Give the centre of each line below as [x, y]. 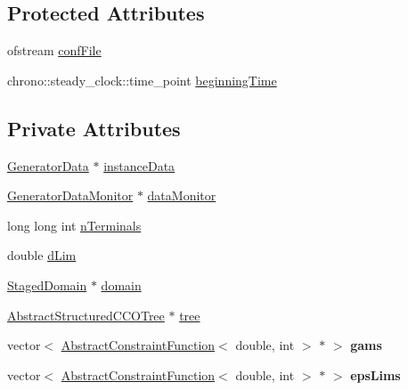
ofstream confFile [54, 50]
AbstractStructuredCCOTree [86, 315]
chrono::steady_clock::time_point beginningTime [142, 80]
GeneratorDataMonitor [70, 195]
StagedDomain [47, 284]
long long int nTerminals [74, 225]
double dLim [42, 255]
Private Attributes [94, 128]
